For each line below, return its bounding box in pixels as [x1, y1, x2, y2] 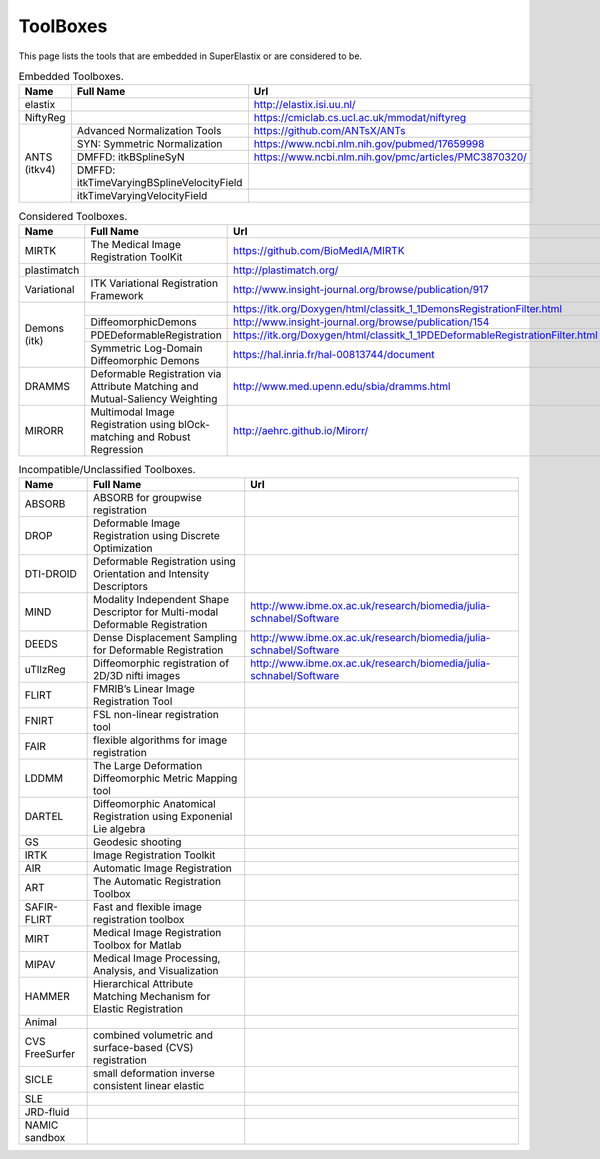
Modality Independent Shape [93, 593, 230, 607]
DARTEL [24, 810, 64, 824]
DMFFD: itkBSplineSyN [76, 150, 185, 164]
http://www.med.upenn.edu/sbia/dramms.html [233, 379, 451, 393]
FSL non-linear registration [93, 708, 219, 722]
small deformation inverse [93, 1066, 215, 1080]
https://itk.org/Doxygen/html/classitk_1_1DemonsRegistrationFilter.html [233, 301, 563, 315]
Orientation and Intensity [93, 567, 210, 581]
